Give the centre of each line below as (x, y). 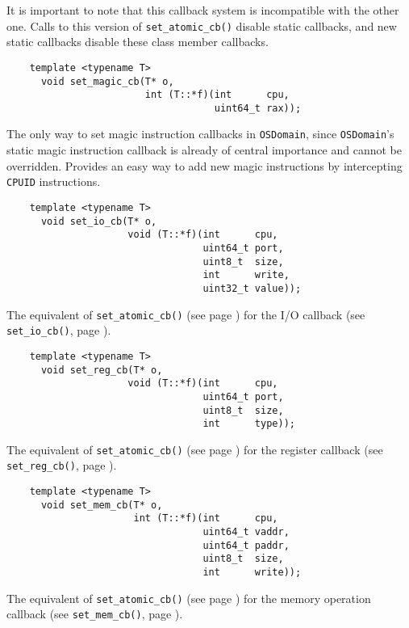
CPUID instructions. (54, 181)
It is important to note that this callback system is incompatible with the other (203, 10)
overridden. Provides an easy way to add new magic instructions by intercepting (204, 165)
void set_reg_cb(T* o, (102, 370)
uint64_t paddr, (246, 545)
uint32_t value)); (252, 288)
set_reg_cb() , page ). (62, 465)
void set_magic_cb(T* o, (107, 81)
